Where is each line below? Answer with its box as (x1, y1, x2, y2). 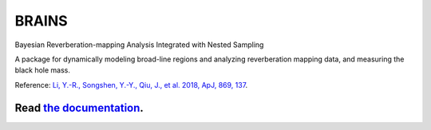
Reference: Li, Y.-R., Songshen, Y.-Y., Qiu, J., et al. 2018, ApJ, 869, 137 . (14, 80, 248, 89)
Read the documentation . (14, 100, 144, 115)
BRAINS (14, 12, 68, 30)
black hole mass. (14, 65, 71, 75)
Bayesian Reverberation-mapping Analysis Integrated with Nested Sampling (14, 40, 264, 49)
